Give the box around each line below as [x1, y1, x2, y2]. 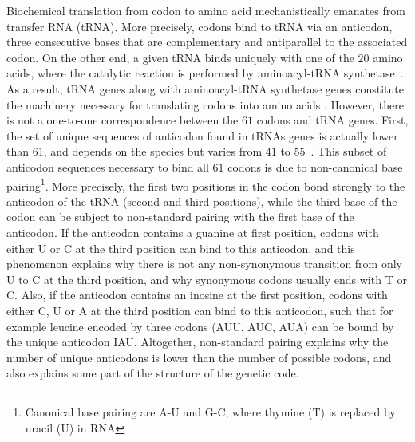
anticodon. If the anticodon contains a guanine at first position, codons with [6, 223, 379, 240]
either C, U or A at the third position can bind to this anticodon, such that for [6, 302, 393, 318]
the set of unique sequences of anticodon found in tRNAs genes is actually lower [6, 127, 398, 144]
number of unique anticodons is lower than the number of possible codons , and [6, 349, 392, 365]
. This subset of [310, 143, 387, 160]
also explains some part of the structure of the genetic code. [6, 365, 299, 381]
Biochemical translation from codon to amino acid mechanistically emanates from [6, 2, 405, 18]
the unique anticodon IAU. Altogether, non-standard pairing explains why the [6, 333, 389, 350]
